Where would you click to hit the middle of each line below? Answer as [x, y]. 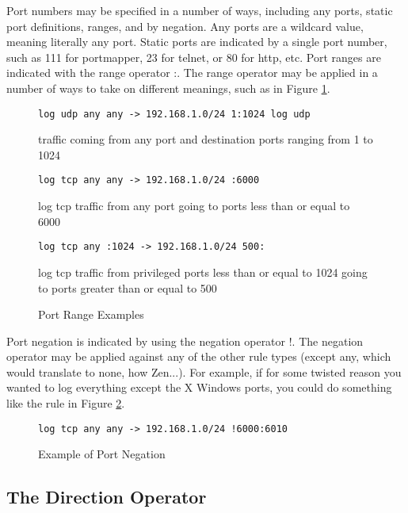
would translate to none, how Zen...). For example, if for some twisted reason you [204, 371]
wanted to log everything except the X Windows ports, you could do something [199, 387]
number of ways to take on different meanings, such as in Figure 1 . [168, 88]
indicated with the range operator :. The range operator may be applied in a [192, 73]
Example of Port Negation [102, 454]
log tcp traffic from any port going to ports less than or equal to [194, 206]
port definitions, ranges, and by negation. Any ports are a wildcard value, [185, 26]
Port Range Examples [91, 314]
